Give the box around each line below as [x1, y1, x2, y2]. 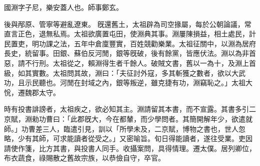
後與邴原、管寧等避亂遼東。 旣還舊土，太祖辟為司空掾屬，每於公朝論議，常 [4, 18, 251, 29]
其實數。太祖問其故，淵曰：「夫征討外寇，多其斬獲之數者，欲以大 [24, 67, 238, 78]
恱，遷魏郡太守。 [4, 87, 60, 97]
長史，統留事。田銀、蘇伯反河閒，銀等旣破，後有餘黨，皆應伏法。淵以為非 [4, 48, 249, 58]
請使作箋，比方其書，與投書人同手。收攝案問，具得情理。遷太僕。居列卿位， [4, 143, 256, 153]
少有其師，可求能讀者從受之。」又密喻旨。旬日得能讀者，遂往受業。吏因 [17, 133, 252, 144]
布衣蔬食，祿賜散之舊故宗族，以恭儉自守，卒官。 [4, 153, 165, 163]
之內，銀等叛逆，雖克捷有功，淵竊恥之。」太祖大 [94, 77, 252, 88]
